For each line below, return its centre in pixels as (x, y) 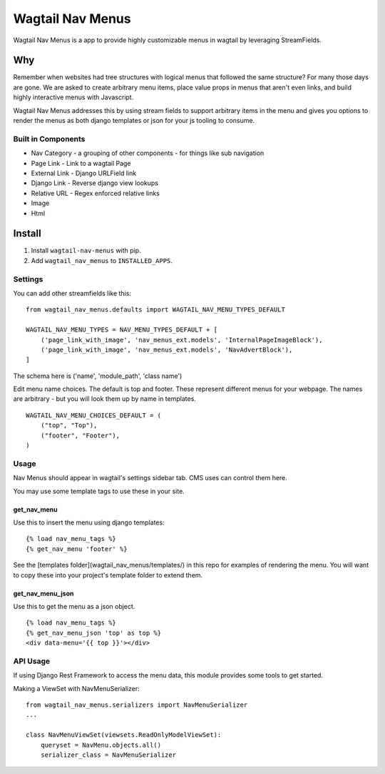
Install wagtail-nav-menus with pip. (86, 251)
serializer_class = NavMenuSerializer (108, 755)
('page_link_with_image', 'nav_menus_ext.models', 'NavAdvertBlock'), (166, 349)
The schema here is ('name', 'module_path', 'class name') (98, 376)
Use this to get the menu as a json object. (74, 606)
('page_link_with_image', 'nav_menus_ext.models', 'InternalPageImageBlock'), (181, 340)
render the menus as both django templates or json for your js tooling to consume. (134, 121)
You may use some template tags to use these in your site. (99, 491)
